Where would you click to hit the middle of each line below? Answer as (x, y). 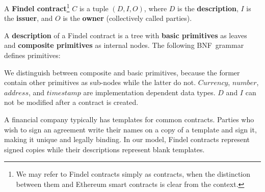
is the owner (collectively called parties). (127, 18)
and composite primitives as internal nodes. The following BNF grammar (124, 45)
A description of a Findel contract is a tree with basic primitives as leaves (126, 35)
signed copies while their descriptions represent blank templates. (104, 149)
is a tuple (94, 8)
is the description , (208, 8)
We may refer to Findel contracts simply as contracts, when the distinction (133, 174)
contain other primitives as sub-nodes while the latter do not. (100, 82)
